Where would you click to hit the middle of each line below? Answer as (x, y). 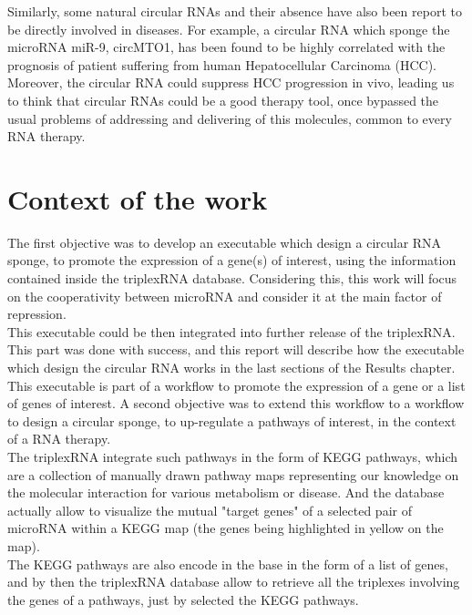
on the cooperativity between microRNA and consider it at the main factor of (225, 296)
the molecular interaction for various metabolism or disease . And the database (226, 492)
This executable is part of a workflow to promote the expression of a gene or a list (236, 385)
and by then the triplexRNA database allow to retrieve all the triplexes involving (234, 582)
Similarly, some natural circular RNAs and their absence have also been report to (235, 11)
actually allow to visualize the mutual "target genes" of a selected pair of (210, 510)
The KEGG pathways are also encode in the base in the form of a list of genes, (228, 564)
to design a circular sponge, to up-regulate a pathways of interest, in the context (232, 420)
